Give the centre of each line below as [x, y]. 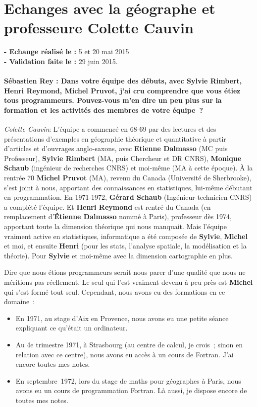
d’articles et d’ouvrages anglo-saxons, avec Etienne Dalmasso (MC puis [116, 148]
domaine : [20, 301]
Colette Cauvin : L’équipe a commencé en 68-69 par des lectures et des [110, 129]
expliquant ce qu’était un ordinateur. [72, 328]
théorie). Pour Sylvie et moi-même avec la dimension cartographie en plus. [118, 255]
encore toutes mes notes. [53, 364]
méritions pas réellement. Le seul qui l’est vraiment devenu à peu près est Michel [128, 282]
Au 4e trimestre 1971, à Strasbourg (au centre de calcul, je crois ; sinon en [129, 344]
